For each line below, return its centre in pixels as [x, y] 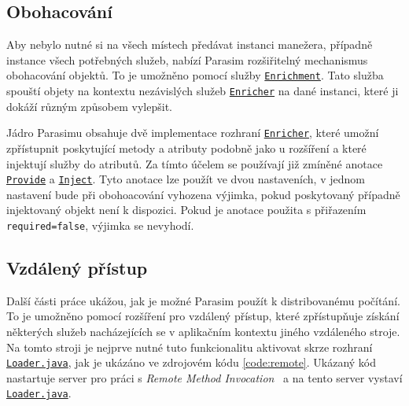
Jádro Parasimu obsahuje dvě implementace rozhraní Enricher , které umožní [193, 133]
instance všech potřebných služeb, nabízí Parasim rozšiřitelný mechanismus [187, 59]
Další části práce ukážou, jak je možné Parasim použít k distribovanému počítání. [203, 300]
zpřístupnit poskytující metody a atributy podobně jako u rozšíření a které [186, 148]
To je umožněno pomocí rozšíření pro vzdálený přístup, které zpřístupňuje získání [203, 316]
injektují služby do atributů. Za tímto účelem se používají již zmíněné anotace [195, 163]
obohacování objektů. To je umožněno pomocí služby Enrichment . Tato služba [195, 75]
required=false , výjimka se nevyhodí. [100, 225]
